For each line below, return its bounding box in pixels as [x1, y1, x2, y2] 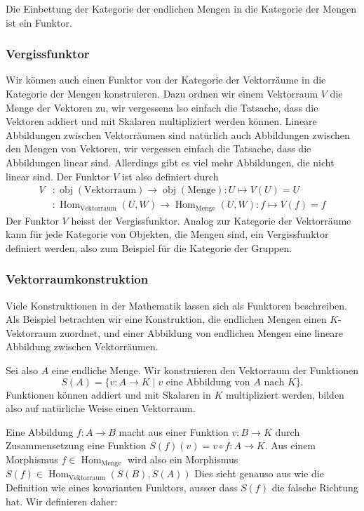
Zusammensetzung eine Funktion [6, 438, 147, 453]
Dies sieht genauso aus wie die [194, 466, 324, 481]
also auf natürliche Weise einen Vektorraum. [6, 401, 196, 416]
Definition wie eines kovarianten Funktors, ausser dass [6, 480, 238, 495]
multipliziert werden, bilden [226, 387, 344, 401]
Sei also [6, 363, 38, 378]
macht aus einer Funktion [119, 424, 229, 439]
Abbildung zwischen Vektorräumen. [6, 339, 159, 354]
